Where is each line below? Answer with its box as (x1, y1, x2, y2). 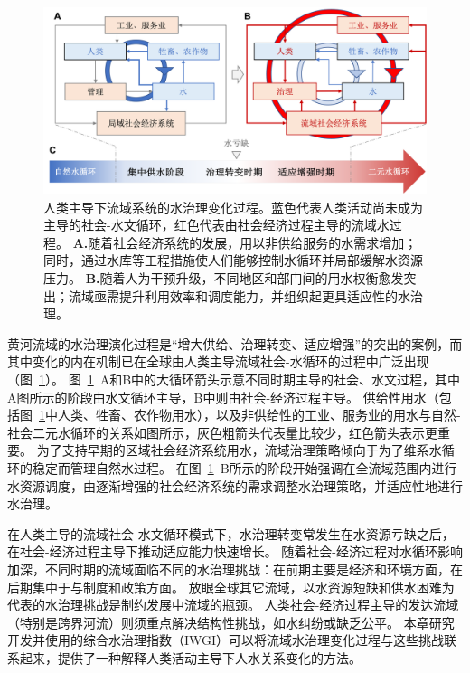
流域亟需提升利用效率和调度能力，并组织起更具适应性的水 (68, 286, 410, 305)
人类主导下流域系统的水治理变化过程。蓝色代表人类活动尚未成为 (43, 197, 423, 216)
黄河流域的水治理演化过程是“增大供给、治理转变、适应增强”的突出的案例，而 (7, 334, 463, 353)
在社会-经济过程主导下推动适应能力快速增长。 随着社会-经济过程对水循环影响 (7, 542, 463, 561)
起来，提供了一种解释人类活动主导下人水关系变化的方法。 (19, 648, 362, 667)
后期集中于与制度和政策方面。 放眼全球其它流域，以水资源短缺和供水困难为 (7, 577, 455, 596)
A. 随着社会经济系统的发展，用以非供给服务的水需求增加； (72, 232, 418, 251)
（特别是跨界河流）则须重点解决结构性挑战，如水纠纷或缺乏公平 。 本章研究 (7, 612, 455, 631)
